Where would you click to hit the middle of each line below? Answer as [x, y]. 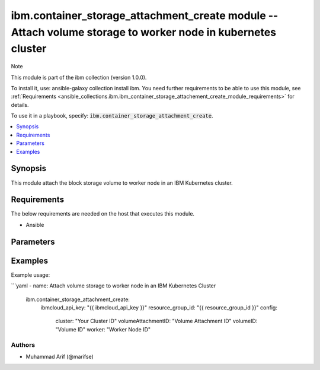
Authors [23, 344]
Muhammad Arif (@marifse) [60, 356]
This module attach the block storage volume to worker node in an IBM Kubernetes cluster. [122, 183]
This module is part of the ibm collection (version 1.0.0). [79, 77]
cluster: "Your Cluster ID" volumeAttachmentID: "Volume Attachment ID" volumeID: [156, 321]
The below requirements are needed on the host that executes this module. [103, 214]
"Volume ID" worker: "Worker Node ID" [103, 329]
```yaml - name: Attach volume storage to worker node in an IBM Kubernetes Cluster [113, 286]
